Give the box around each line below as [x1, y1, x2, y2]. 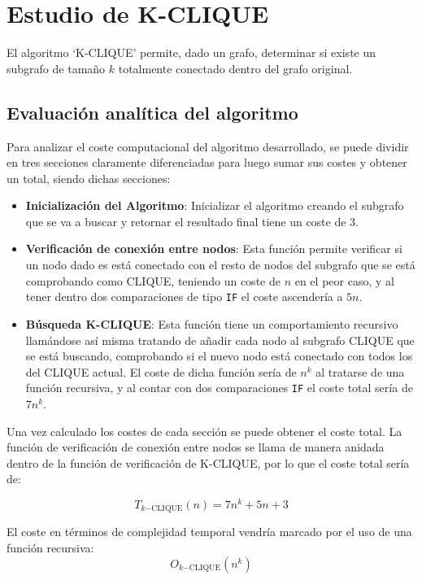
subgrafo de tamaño [7, 59, 106, 76]
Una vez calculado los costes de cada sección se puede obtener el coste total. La [7, 422, 402, 439]
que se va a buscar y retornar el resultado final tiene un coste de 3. [25, 212, 359, 229]
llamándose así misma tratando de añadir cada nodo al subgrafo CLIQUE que [25, 331, 415, 348]
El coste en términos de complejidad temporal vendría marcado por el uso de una [7, 523, 412, 540]
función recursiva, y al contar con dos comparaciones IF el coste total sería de [25, 379, 413, 396]
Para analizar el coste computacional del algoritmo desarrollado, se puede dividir [7, 137, 409, 155]
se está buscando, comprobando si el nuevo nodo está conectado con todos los [25, 347, 413, 364]
